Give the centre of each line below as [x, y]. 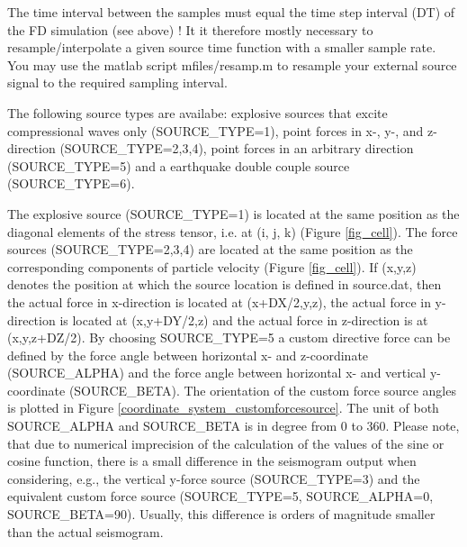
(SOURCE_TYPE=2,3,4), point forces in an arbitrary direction [237, 148]
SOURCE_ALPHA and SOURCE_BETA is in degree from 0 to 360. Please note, [233, 426]
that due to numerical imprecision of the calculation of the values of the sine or [226, 443]
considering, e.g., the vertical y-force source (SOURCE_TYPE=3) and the [214, 478]
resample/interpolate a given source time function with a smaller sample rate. [222, 47]
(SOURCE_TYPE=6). [71, 183]
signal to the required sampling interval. [117, 82]
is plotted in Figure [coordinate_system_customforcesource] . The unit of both [223, 408]
